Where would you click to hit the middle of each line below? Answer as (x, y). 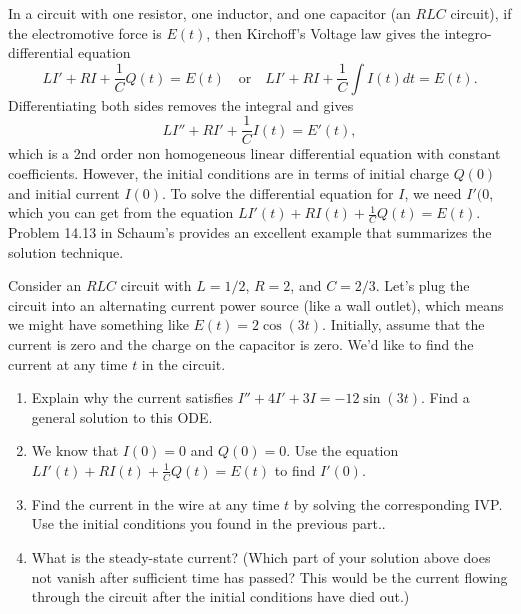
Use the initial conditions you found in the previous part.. (208, 523)
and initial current (64, 192)
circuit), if (481, 13)
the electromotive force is (85, 32)
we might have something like (98, 324)
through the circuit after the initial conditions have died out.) (220, 596)
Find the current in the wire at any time (155, 503)
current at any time (68, 363)
